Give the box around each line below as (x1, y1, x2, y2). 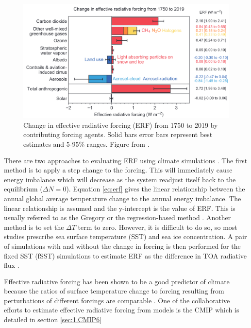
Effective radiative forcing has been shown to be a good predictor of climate (4, 276, 230, 286)
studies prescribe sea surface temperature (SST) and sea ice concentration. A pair (4, 231, 247, 242)
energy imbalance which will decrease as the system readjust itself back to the (4, 174, 236, 184)
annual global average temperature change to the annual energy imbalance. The (4, 193, 241, 203)
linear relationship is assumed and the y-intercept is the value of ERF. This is (4, 203, 235, 213)
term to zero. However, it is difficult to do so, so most (78, 222, 237, 232)
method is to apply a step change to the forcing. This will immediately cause (4, 165, 233, 175)
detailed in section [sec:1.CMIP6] (4, 314, 102, 325)
